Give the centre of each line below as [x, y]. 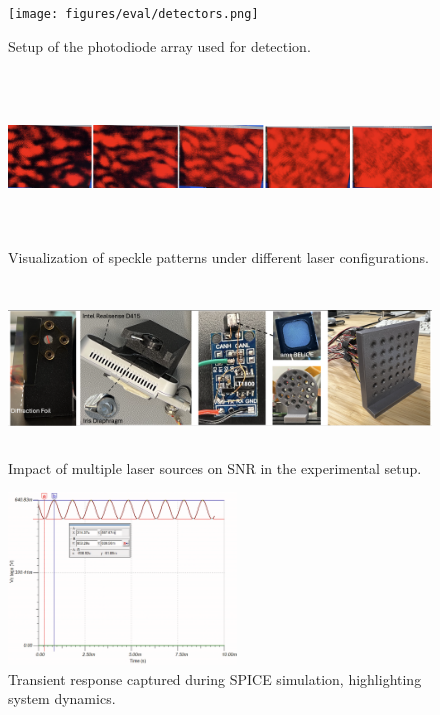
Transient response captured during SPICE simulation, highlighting [215, 678]
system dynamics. [62, 698]
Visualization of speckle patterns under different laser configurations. [218, 256]
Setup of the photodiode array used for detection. [159, 45]
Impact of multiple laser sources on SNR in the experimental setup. [215, 467]
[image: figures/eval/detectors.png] [133, 14]
